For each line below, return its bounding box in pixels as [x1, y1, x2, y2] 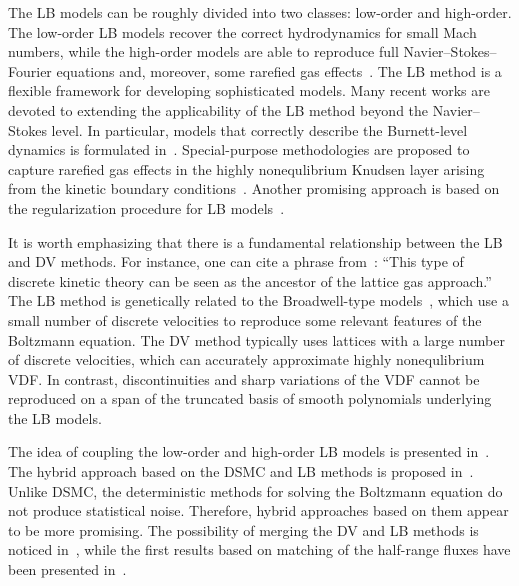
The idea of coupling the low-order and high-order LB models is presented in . [8, 441, 490, 462]
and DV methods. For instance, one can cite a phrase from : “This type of [8, 251, 464, 272]
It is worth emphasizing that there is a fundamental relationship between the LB [8, 231, 503, 252]
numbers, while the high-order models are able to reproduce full [8, 41, 399, 62]
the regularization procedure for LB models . [8, 197, 285, 218]
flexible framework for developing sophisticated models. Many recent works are [8, 80, 490, 101]
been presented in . [8, 559, 127, 580]
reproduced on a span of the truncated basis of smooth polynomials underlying [8, 388, 492, 409]
